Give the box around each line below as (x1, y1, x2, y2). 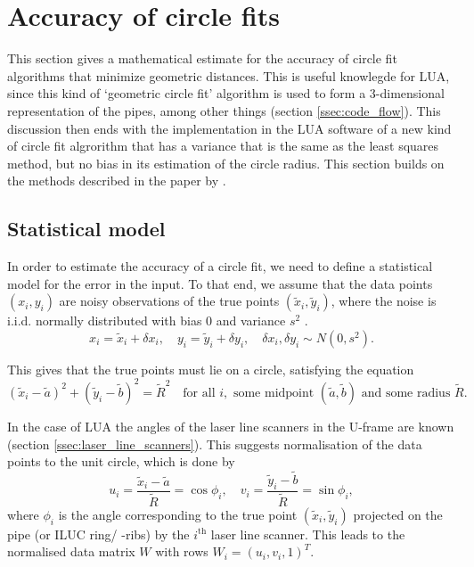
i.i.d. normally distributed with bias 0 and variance (7, 311, 286, 330)
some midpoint (233, 386, 315, 399)
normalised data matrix (7, 542, 135, 561)
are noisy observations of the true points (59, 292, 280, 310)
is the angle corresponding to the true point (58, 505, 298, 523)
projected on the (353, 505, 443, 523)
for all (183, 386, 216, 399)
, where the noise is (331, 292, 437, 310)
